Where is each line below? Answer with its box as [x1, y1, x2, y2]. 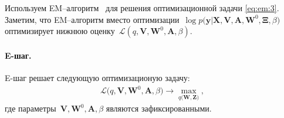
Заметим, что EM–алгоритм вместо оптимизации [5, 13, 180, 25]
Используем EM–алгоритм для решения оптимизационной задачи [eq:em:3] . [5, 2, 279, 14]
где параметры [5, 102, 56, 114]
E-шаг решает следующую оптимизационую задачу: [5, 71, 190, 83]
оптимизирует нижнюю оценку [5, 25, 115, 37]
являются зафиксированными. [106, 102, 212, 114]
